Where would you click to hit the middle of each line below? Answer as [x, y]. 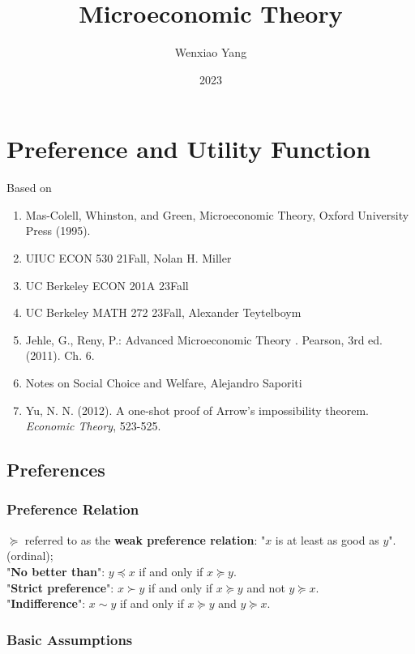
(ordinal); [30, 556]
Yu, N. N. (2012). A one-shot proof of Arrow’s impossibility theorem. [197, 410]
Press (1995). [58, 231]
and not [266, 587]
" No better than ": [56, 571]
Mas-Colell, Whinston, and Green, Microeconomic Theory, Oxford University [217, 214]
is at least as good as [327, 539]
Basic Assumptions [70, 639]
